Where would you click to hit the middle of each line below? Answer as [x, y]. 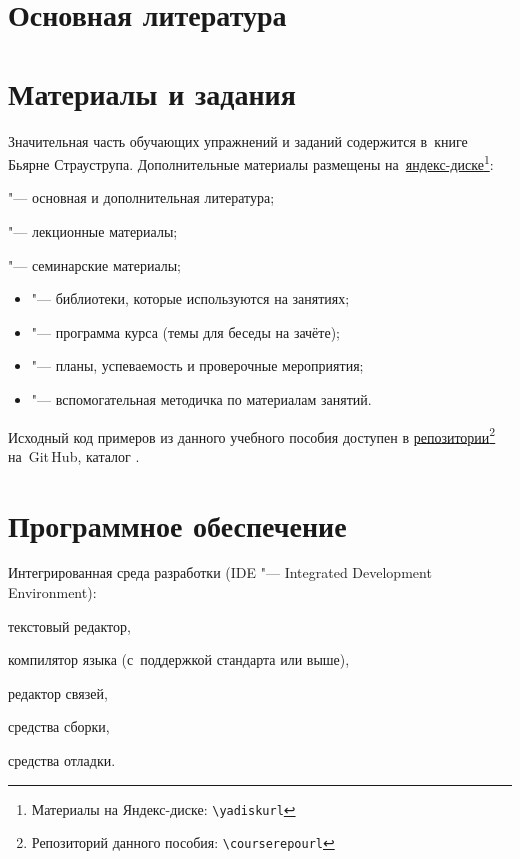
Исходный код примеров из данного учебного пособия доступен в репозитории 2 [252, 435]
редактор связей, [58, 692]
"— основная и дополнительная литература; [141, 197]
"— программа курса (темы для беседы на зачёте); [186, 331]
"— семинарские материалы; [94, 264]
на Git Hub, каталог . [74, 455]
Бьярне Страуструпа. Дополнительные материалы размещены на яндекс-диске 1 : [251, 162]
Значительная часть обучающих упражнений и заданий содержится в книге [238, 140]
